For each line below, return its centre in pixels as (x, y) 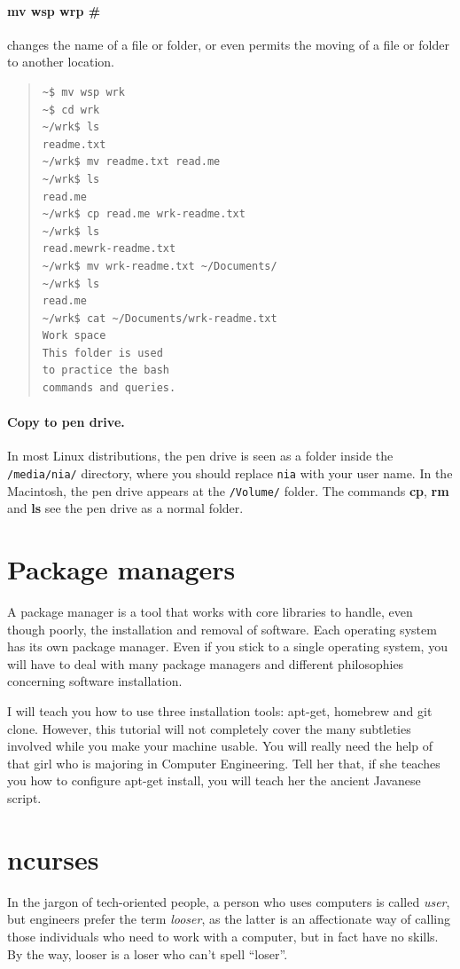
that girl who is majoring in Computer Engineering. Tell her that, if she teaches (224, 763)
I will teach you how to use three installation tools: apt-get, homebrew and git (220, 711)
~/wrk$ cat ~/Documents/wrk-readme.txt (160, 318)
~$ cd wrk (71, 110)
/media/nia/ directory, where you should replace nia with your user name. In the (230, 473)
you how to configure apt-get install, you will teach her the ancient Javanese (214, 780)
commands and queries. (109, 388)
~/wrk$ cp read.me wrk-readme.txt (144, 214)
